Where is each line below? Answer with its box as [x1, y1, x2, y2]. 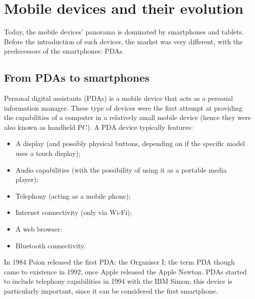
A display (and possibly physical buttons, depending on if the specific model [15, 138, 245, 149]
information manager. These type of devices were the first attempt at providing [4, 102, 243, 113]
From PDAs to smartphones [4, 70, 150, 85]
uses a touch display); [15, 148, 80, 158]
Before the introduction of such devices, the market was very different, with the [4, 36, 243, 46]
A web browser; [15, 224, 62, 234]
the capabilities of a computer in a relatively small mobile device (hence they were [4, 112, 251, 122]
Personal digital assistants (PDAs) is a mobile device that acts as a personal [4, 93, 233, 103]
